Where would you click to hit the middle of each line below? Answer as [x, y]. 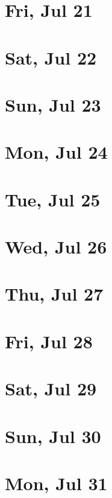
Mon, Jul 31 [56, 483]
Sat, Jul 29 [51, 388]
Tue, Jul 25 [53, 199]
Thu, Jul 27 [54, 294]
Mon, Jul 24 [56, 152]
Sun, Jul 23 [53, 104]
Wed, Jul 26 [56, 247]
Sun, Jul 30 [53, 436]
